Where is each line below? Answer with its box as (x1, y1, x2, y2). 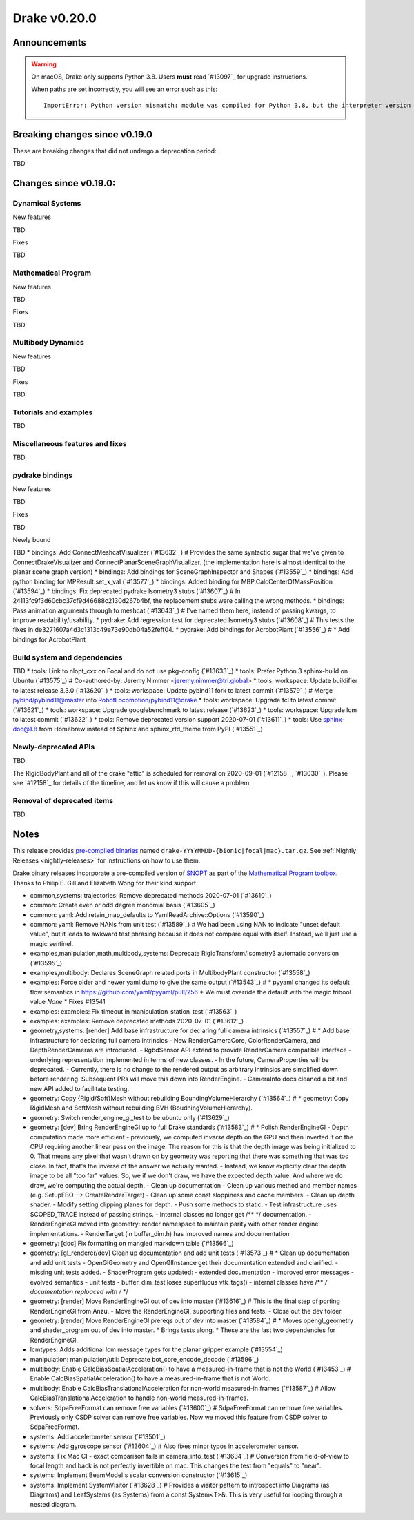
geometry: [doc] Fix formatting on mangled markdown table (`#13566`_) (30, 1239, 234, 1247)
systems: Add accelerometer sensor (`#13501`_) (30, 1432, 166, 1441)
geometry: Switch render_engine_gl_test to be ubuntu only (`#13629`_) (30, 1113, 230, 1122)
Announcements (12, 37, 86, 48)
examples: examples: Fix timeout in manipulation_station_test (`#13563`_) (30, 1007, 237, 1015)
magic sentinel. (30, 939, 74, 947)
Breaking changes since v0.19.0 (12, 128, 153, 140)
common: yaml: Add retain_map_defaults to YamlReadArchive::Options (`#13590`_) (30, 910, 265, 918)
